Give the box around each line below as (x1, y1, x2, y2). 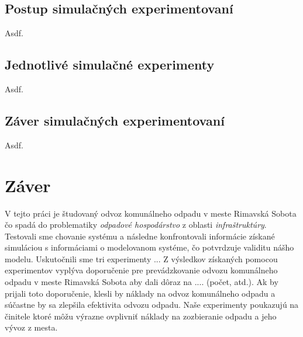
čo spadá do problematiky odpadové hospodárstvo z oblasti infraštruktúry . (5, 218, 267, 231)
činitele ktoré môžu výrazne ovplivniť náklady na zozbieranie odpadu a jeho (5, 310, 277, 322)
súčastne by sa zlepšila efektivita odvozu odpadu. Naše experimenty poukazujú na (5, 298, 299, 311)
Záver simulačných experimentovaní (5, 111, 225, 129)
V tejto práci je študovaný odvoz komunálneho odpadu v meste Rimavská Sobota (5, 207, 297, 219)
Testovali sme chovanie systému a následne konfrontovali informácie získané (5, 230, 275, 242)
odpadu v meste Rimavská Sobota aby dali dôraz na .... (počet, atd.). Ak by (5, 276, 278, 288)
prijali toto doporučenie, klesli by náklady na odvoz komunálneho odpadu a (5, 287, 276, 299)
